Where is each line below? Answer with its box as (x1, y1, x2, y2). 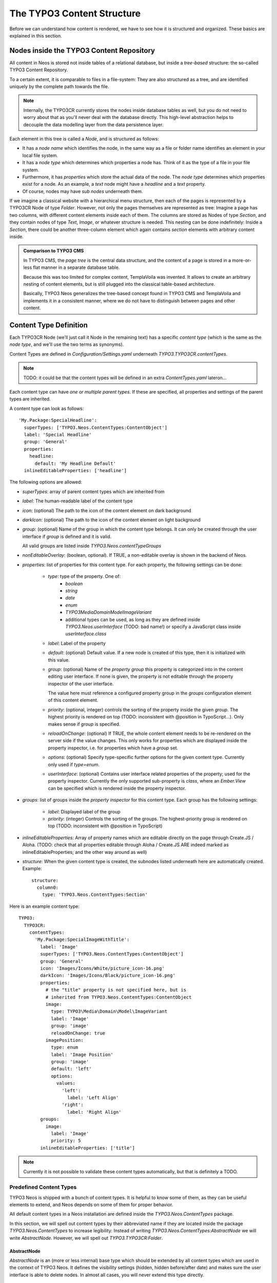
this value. (48, 657, 70, 663)
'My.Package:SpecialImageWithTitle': (34, 937, 130, 943)
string (65, 588, 78, 594)
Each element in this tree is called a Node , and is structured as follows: (9, 135, 159, 142)
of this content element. (48, 697, 98, 703)
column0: (36, 885, 59, 890)
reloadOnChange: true (51, 1030, 105, 1036)
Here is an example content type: (9, 903, 80, 909)
